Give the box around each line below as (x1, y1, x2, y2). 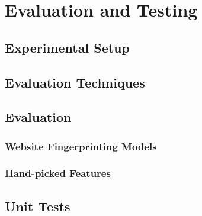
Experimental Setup (5, 38, 130, 56)
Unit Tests (5, 196, 70, 215)
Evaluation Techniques (5, 73, 145, 91)
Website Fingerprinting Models (5, 138, 157, 153)
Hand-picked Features (5, 166, 111, 180)
